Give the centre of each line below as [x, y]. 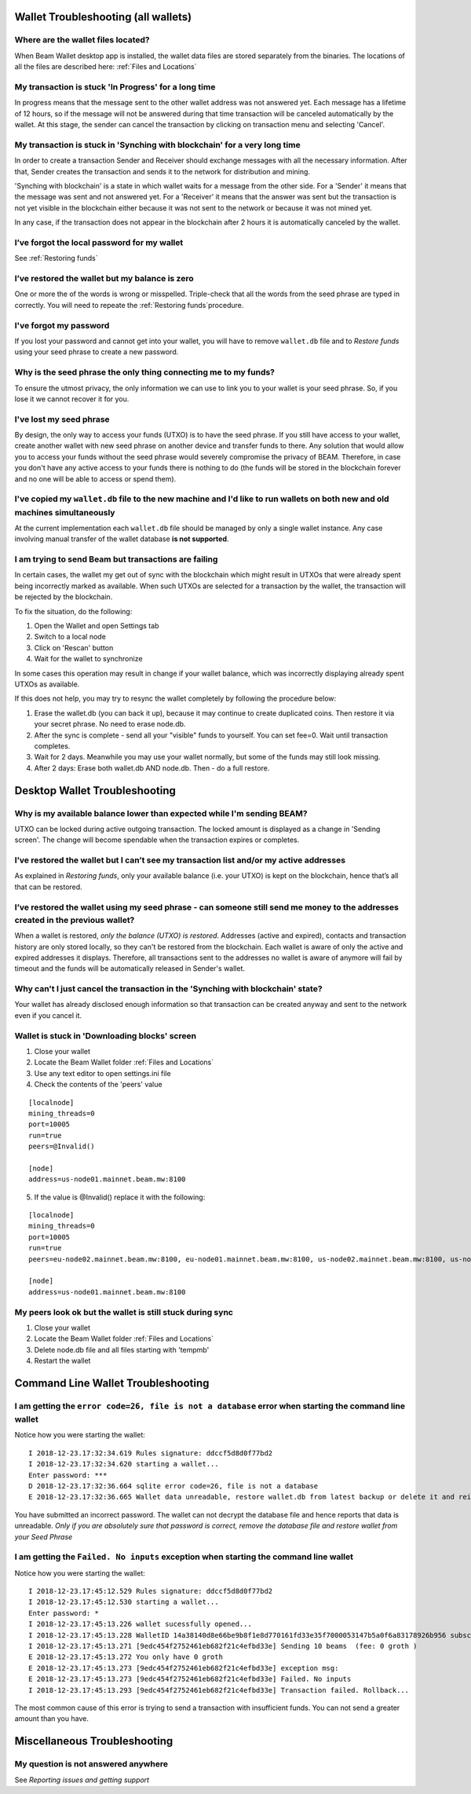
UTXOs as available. [47, 684]
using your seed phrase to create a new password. [97, 352]
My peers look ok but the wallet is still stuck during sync [124, 1312]
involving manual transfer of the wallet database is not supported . [122, 539]
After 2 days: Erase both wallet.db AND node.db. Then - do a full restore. [152, 768]
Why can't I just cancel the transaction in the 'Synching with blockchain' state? [168, 989]
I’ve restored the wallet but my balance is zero [104, 279]
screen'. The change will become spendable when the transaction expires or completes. [157, 840]
